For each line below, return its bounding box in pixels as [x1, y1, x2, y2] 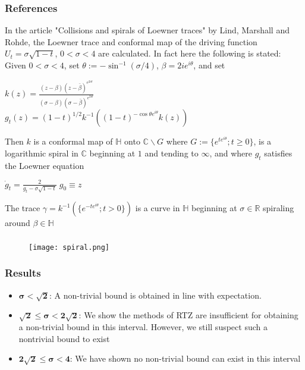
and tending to [144, 146, 199, 159]
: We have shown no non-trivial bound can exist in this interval [70, 352, 301, 365]
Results [5, 265, 41, 280]
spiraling [262, 202, 294, 214]
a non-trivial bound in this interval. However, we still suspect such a [18, 321, 268, 333]
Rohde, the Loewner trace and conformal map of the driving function [5, 35, 257, 48]
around [5, 217, 30, 229]
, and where [209, 146, 253, 159]
